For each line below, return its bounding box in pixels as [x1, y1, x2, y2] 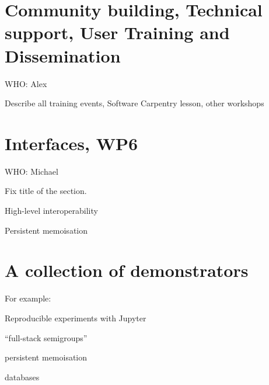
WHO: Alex [5, 77, 47, 89]
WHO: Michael [5, 165, 58, 177]
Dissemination [5, 43, 121, 67]
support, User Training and [5, 20, 230, 44]
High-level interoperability [5, 204, 98, 216]
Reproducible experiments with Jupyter [5, 311, 146, 324]
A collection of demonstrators [5, 258, 249, 282]
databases [5, 370, 40, 383]
